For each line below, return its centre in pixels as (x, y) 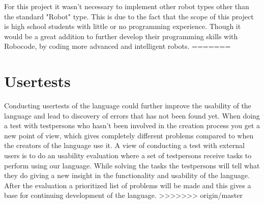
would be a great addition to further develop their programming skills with (121, 36)
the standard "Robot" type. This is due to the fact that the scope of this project (129, 16)
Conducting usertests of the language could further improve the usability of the (128, 106)
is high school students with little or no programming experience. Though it (123, 26)
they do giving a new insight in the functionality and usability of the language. (127, 175)
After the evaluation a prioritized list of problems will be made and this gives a (128, 185)
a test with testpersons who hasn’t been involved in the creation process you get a (132, 125)
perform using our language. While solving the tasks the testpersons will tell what (132, 165)
